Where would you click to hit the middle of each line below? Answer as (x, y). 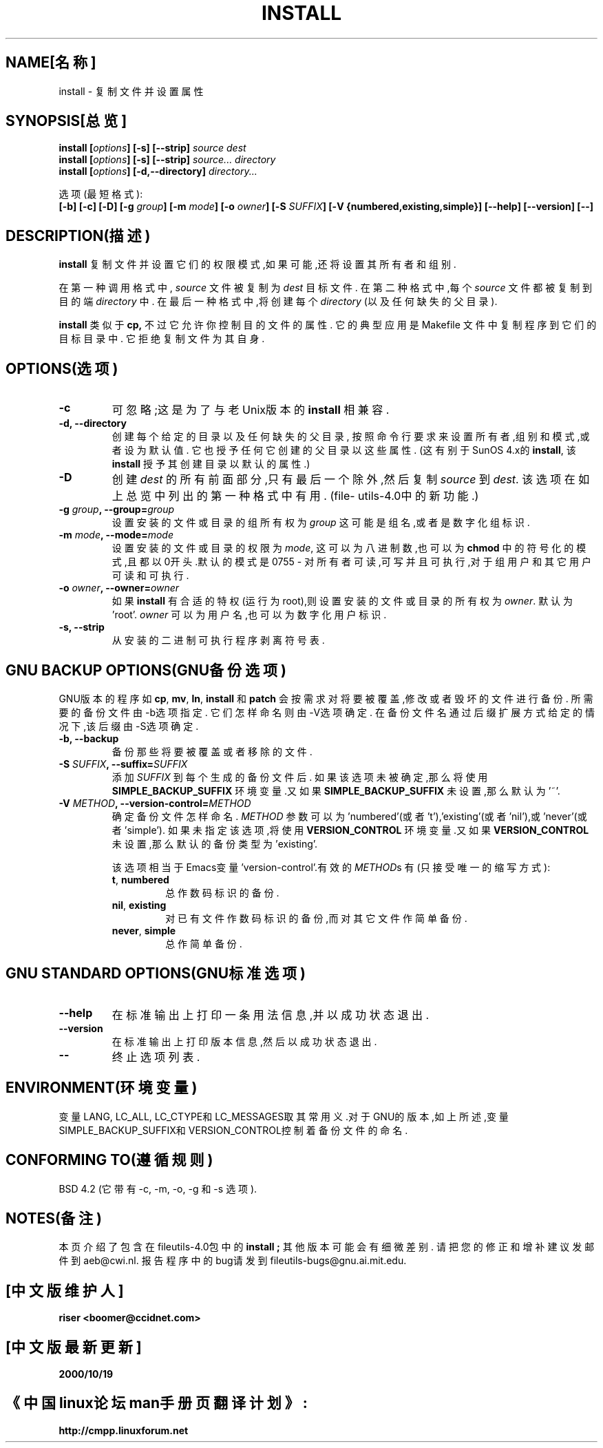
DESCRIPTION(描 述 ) (78, 235)
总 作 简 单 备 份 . (204, 943)
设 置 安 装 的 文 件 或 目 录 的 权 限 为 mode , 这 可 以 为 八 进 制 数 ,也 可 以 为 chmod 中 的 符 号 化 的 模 (349, 548)
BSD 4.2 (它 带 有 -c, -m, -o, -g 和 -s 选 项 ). (158, 1188)
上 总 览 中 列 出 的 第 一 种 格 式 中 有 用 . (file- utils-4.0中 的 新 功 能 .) (295, 496)
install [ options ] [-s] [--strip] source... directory (167, 160)
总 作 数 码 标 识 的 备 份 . (222, 892)
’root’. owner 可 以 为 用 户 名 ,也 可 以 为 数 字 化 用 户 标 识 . (249, 615)
